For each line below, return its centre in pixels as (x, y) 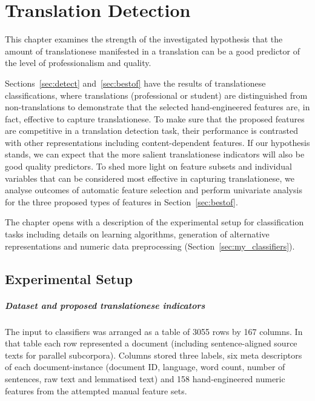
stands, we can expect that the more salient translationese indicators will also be (155, 154)
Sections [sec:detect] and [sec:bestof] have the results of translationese (135, 83)
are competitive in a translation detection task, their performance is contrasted (151, 131)
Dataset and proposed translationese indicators (105, 305)
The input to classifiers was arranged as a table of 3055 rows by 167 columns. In (154, 331)
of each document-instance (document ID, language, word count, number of (145, 367)
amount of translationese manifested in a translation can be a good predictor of (152, 51)
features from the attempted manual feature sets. (96, 390)
